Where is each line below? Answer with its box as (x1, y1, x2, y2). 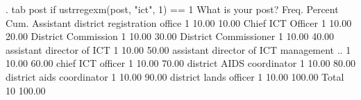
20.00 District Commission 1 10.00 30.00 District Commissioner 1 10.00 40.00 (6, 29, 335, 43)
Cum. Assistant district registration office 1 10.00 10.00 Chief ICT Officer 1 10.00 (6, 15, 352, 30)
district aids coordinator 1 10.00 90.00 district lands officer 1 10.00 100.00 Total (6, 69, 344, 83)
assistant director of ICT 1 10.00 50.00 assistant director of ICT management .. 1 (6, 42, 351, 57)
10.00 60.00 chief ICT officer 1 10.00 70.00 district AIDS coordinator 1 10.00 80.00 (6, 56, 356, 70)
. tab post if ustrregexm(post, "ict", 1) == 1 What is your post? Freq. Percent (6, 2, 339, 16)
